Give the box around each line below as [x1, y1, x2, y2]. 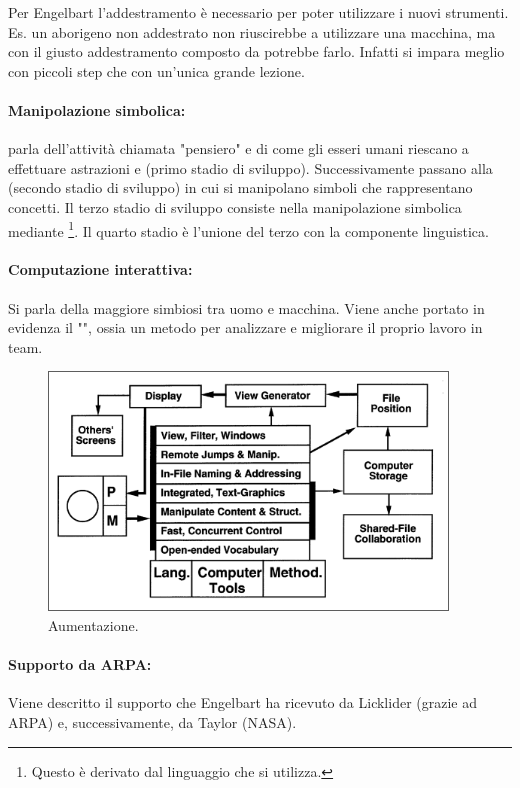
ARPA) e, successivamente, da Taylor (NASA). [8, 711, 297, 732]
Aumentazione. [48, 614, 139, 635]
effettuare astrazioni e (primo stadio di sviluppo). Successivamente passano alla [8, 157, 493, 178]
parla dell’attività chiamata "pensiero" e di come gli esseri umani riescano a [8, 138, 469, 159]
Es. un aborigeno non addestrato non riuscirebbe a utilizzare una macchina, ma [8, 21, 496, 42]
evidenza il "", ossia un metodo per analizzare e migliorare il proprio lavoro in [8, 317, 483, 338]
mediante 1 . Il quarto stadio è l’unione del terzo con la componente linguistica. [8, 217, 489, 241]
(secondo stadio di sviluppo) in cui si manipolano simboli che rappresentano [8, 177, 473, 198]
